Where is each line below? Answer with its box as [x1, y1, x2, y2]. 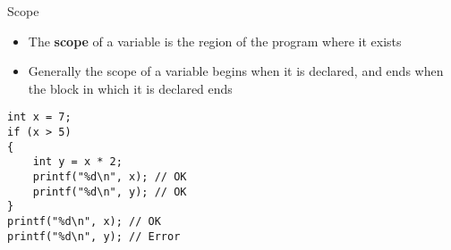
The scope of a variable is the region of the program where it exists [28, 31, 402, 50]
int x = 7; [7, 111, 72, 124]
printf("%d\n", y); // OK [32, 185, 187, 198]
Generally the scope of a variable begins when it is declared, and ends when [28, 62, 444, 80]
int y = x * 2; [32, 155, 123, 169]
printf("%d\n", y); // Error [7, 229, 181, 243]
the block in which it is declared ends [28, 79, 233, 97]
